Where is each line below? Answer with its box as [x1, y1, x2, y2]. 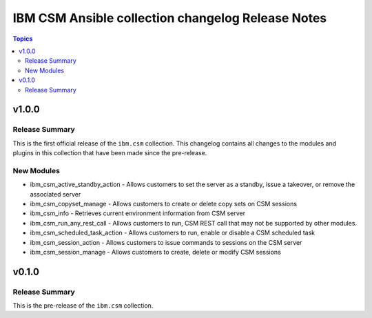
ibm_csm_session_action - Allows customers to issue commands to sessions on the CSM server [30, 238, 302, 246]
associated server [30, 190, 81, 198]
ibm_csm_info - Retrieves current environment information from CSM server [30, 209, 246, 217]
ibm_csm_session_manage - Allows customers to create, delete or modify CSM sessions [30, 248, 282, 256]
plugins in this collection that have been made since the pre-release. [12, 149, 207, 157]
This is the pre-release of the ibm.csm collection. [12, 301, 154, 310]
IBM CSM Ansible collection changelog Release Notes [12, 10, 327, 26]
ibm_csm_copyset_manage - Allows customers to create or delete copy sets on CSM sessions [30, 199, 298, 208]
